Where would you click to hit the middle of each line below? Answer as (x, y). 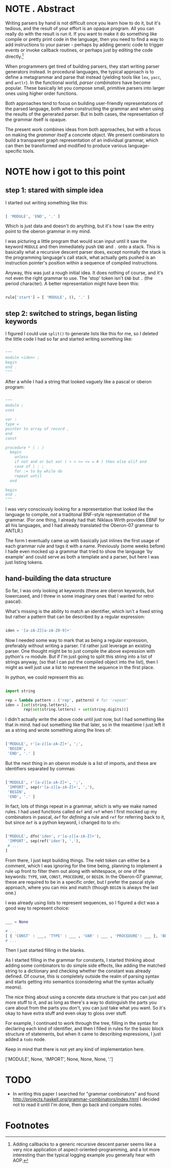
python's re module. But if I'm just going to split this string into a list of (79, 656)
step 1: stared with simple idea (54, 190)
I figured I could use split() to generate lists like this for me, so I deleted (82, 334)
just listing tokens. (24, 562)
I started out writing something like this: (47, 202)
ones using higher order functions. (41, 93)
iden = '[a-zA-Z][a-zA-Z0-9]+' (38, 630)
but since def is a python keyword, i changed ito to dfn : (63, 822)
